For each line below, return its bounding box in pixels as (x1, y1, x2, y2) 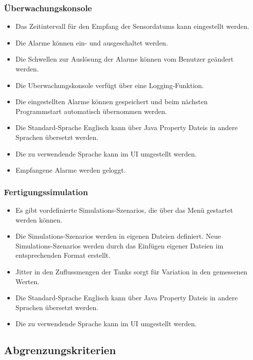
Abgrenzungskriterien (4, 342, 116, 358)
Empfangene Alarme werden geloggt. (15, 165, 126, 175)
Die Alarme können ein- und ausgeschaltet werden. (15, 37, 168, 47)
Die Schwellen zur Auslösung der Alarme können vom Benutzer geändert (15, 54, 234, 64)
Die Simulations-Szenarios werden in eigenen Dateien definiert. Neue (15, 231, 221, 241)
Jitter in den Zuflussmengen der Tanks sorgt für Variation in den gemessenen (15, 266, 248, 276)
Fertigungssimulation (4, 185, 88, 198)
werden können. (15, 214, 63, 225)
